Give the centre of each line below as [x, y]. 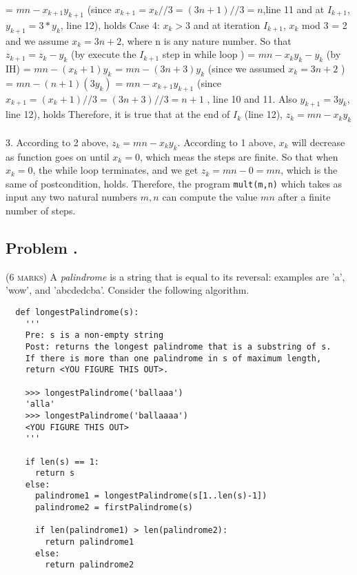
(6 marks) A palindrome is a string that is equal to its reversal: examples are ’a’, [175, 276]
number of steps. [41, 210]
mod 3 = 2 [325, 24]
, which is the [309, 170]
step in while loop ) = [209, 54]
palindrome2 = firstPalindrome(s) [114, 508]
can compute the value [210, 197]
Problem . [42, 247]
